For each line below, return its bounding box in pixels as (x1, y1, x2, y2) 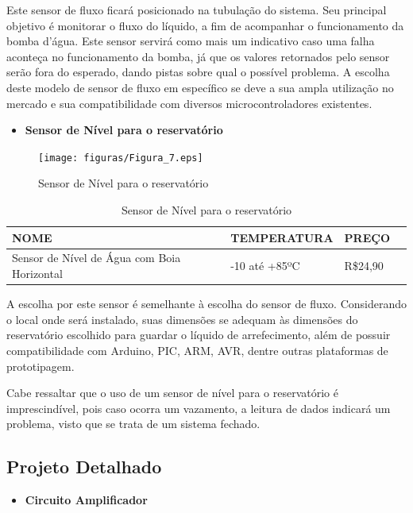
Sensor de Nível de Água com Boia (12, 249, 181, 266)
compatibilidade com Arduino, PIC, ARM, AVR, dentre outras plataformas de (6, 341, 388, 358)
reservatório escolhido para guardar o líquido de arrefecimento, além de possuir (6, 326, 391, 343)
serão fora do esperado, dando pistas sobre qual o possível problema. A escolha (6, 64, 390, 80)
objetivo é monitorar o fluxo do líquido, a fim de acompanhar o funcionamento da (6, 17, 404, 33)
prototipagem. (6, 357, 75, 374)
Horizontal (12, 265, 63, 282)
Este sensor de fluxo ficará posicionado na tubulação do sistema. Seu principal (6, 2, 387, 17)
